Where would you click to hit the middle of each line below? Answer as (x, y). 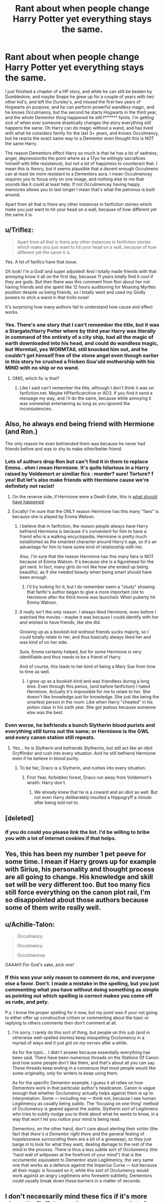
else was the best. (45, 713)
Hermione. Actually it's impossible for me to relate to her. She (89, 691)
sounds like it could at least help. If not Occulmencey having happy (73, 184)
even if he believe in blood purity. (46, 759)
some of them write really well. (53, 908)
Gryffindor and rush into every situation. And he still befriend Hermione (84, 753)
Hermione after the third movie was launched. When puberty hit (91, 597)
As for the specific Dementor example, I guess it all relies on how (78, 1083)
